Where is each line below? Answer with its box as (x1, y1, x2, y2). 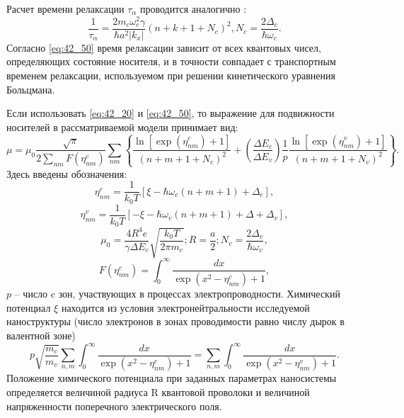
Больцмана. (6, 81, 55, 96)
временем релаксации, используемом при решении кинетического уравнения (6, 67, 335, 82)
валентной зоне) (6, 327, 76, 342)
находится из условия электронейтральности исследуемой (61, 300, 310, 315)
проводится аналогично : (139, 1, 247, 16)
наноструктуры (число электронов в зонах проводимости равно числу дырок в (6, 314, 345, 329)
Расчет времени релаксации (6, 1, 125, 16)
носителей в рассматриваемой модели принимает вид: (6, 119, 238, 134)
